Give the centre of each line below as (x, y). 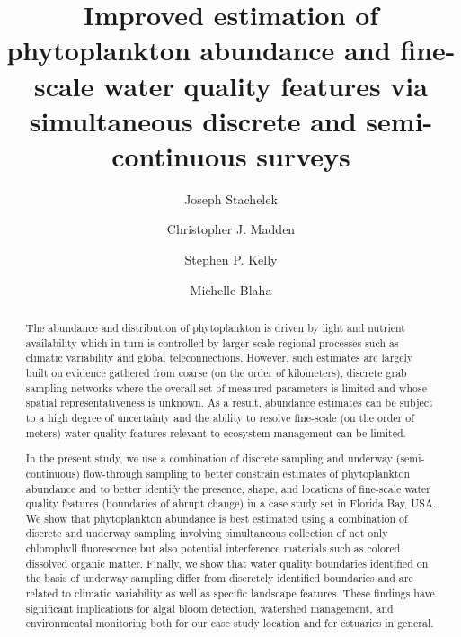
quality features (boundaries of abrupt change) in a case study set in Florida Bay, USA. (231, 503)
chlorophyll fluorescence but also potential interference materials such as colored (213, 548)
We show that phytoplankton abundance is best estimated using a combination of (217, 518)
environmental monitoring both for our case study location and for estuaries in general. (230, 623)
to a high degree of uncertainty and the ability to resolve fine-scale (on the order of (220, 417)
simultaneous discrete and (193, 120)
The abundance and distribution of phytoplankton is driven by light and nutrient (215, 328)
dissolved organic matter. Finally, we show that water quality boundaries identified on (227, 563)
